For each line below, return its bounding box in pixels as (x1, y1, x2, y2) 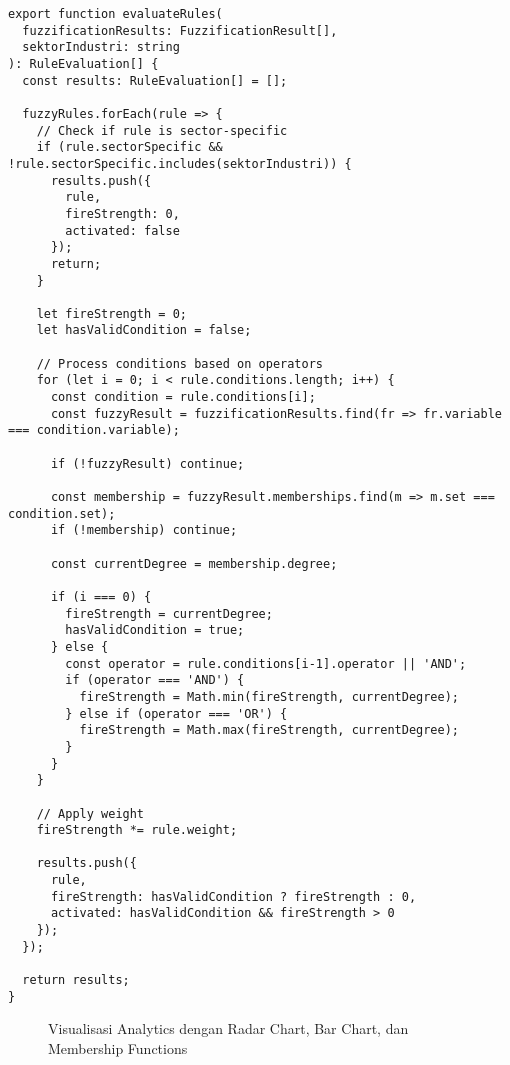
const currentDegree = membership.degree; (50, 556, 338, 571)
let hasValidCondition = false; (36, 323, 252, 338)
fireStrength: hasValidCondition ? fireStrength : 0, (50, 889, 417, 904)
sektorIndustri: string (22, 40, 180, 55)
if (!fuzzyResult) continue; (50, 456, 245, 471)
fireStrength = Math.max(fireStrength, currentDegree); (79, 723, 460, 738)
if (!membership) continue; (50, 523, 238, 538)
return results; (22, 973, 130, 988)
